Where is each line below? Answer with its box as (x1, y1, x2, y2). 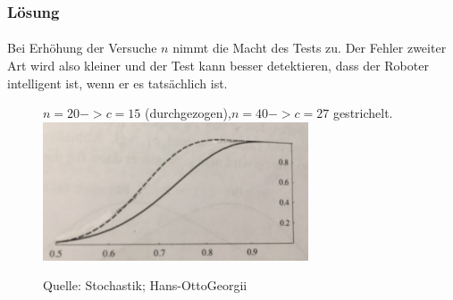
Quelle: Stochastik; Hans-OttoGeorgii (43, 276, 247, 295)
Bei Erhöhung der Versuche (7, 38, 157, 57)
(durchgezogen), (145, 104, 231, 122)
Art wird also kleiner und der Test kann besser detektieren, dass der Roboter (7, 56, 429, 75)
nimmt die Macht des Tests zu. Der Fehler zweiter (172, 38, 447, 57)
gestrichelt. (332, 104, 393, 122)
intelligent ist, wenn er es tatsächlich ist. (7, 73, 228, 92)
